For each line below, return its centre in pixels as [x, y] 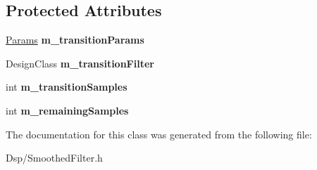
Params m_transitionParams [75, 40]
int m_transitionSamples [67, 87]
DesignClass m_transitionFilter [80, 63]
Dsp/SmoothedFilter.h [54, 158]
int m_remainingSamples [67, 110]
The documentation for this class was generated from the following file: [159, 134]
